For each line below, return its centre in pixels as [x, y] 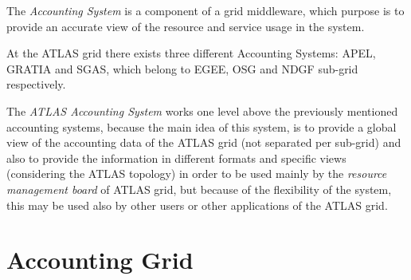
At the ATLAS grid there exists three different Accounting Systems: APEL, [191, 53]
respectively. [36, 84]
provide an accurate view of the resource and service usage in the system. [186, 26]
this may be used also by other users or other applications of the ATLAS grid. [197, 205]
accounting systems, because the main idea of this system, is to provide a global [202, 126]
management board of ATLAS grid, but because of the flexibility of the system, [199, 189]
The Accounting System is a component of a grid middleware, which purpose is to [205, 10]
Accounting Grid [100, 260]
